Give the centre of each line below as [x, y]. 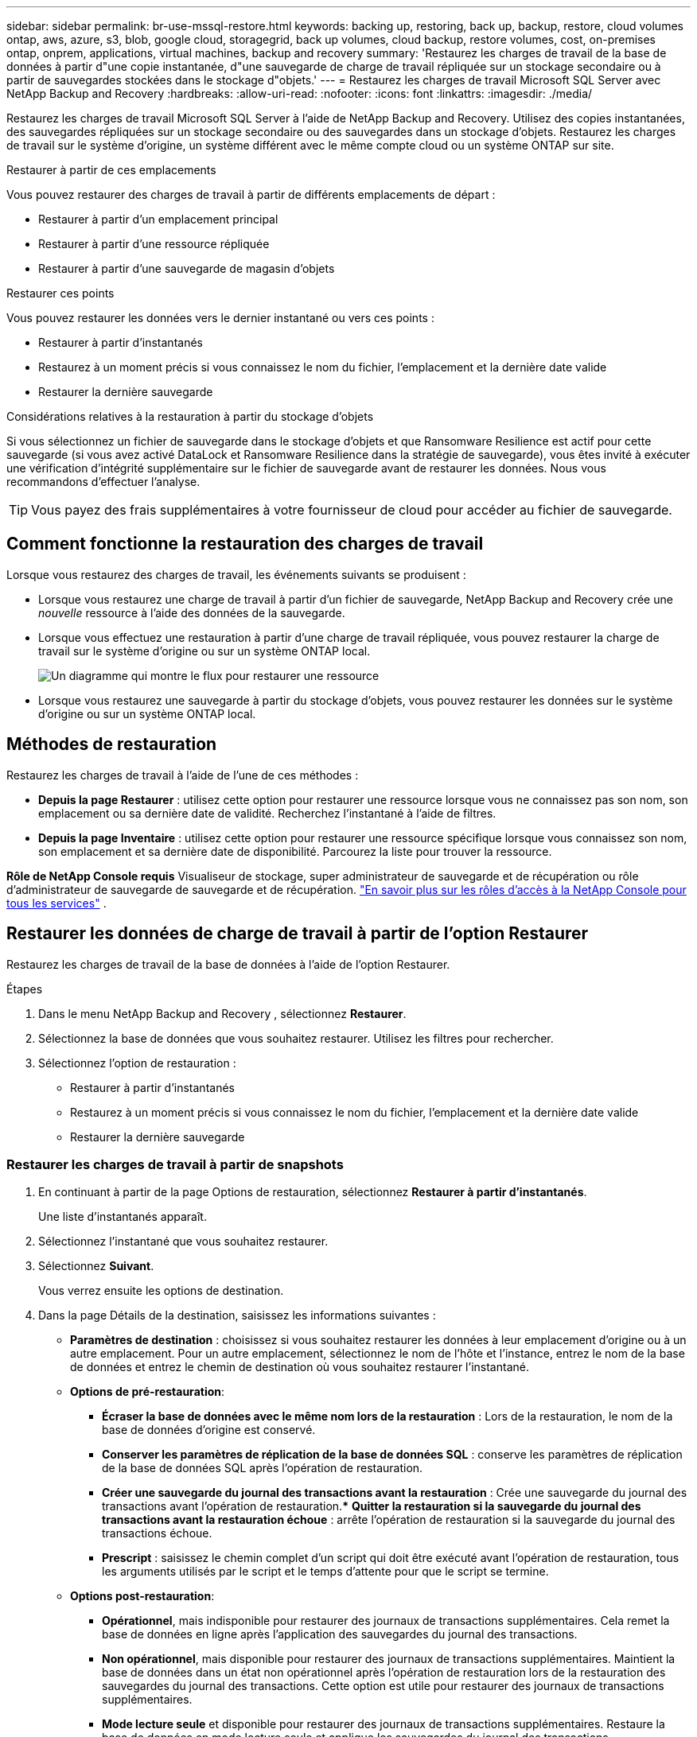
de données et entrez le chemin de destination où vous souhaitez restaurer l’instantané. [300, 1367]
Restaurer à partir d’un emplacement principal [158, 219]
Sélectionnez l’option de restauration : [137, 1063]
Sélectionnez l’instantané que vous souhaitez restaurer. [183, 1242]
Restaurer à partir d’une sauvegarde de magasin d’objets [187, 268]
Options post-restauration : [142, 1596]
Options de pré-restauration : [148, 1392]
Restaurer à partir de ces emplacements [111, 170]
